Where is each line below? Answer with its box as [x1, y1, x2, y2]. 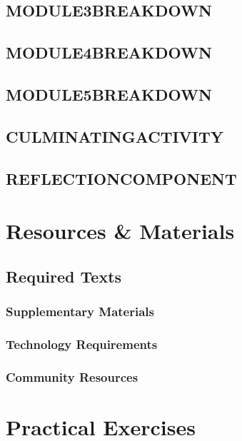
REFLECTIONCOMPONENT [6, 167, 237, 189]
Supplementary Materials [6, 302, 154, 320]
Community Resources [6, 367, 138, 385]
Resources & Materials [6, 216, 235, 245]
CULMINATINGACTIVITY [6, 125, 224, 147]
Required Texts [6, 265, 122, 287]
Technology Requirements [6, 335, 158, 353]
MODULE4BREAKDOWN [6, 41, 212, 64]
